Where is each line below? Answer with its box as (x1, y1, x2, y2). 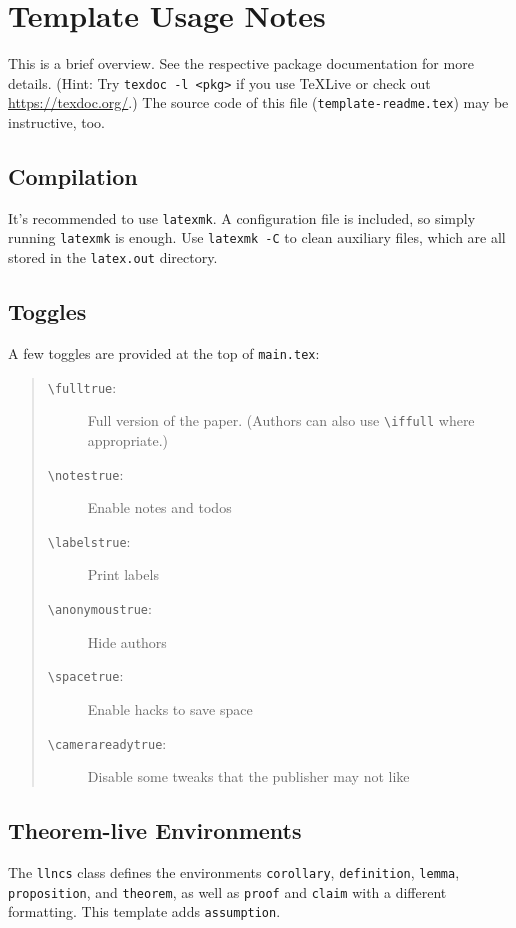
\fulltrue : (47, 376, 117, 397)
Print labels (87, 564, 159, 585)
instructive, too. (8, 112, 105, 133)
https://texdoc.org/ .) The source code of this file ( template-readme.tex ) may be (8, 92, 509, 113)
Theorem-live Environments (8, 815, 302, 846)
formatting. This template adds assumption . (8, 901, 281, 922)
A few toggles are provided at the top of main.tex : (8, 343, 320, 363)
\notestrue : (47, 463, 124, 484)
